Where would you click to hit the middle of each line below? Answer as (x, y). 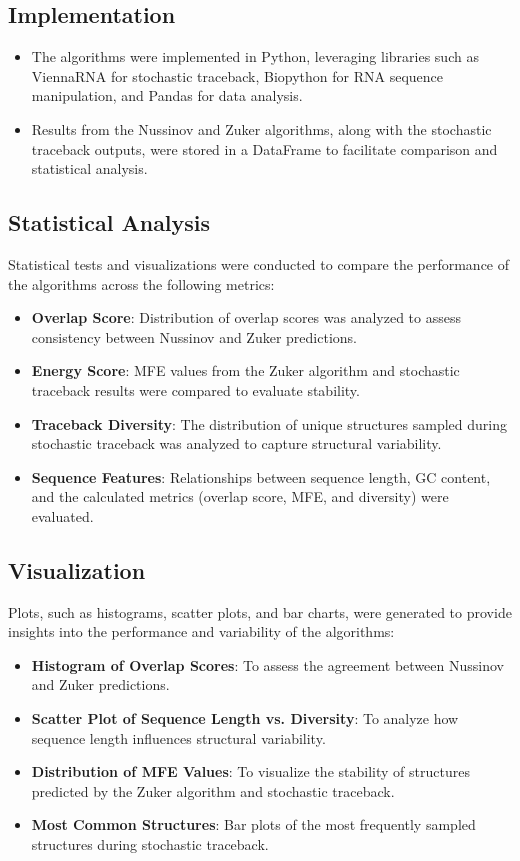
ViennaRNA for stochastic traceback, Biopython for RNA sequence (237, 75)
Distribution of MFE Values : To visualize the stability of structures (250, 771)
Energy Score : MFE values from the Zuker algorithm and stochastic (245, 370)
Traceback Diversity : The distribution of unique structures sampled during (269, 423)
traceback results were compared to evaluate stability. (195, 389)
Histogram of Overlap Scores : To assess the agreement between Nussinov (267, 664)
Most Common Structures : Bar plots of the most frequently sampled (253, 824)
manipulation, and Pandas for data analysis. (167, 95)
